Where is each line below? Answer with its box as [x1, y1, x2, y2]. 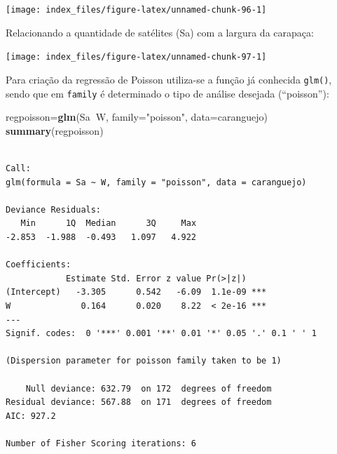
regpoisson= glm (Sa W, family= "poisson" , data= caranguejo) [6, 109, 268, 124]
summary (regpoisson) [6, 123, 104, 138]
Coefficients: [6, 260, 71, 270]
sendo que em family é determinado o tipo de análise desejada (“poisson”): [6, 86, 329, 100]
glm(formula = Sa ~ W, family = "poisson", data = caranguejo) [6, 177, 307, 187]
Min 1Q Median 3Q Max [20, 218, 197, 229]
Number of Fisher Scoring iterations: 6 [6, 438, 197, 448]
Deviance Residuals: [6, 204, 102, 215]
